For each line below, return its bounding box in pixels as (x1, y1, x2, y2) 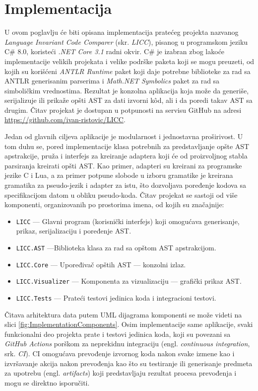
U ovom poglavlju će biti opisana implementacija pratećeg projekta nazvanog (4, 27, 239, 37)
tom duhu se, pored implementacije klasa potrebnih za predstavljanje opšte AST (4, 141, 250, 151)
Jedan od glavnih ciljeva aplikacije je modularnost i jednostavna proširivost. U (4, 131, 243, 142)
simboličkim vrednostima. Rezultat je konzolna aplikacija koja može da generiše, (4, 85, 249, 95)
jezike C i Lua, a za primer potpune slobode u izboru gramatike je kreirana (4, 170, 233, 180)
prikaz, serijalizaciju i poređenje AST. (16, 226, 131, 236)
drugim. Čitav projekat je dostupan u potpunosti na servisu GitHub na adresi (4, 104, 242, 115)
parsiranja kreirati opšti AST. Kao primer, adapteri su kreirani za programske (4, 160, 242, 170)
